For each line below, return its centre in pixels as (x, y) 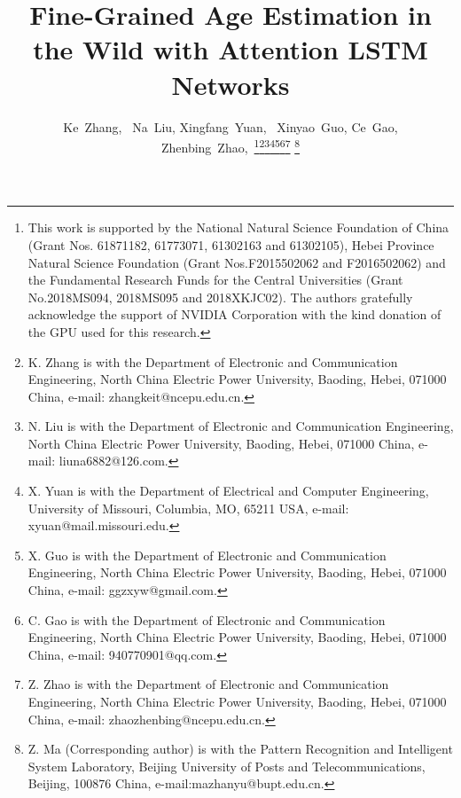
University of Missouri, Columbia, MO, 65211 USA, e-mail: (188, 508)
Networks (230, 84)
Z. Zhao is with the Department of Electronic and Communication (208, 684)
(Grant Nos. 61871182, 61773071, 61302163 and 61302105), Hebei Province (231, 244)
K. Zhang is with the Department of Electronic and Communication (213, 361)
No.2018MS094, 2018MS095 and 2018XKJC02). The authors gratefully (220, 297)
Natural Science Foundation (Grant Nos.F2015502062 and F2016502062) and (237, 262)
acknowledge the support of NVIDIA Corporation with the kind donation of (234, 314)
